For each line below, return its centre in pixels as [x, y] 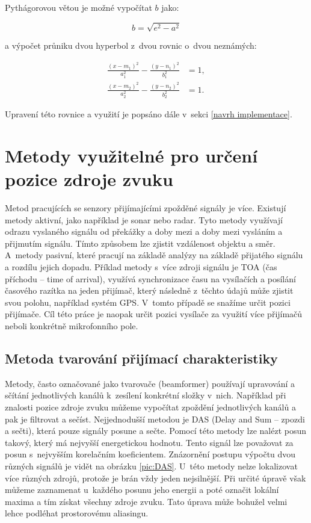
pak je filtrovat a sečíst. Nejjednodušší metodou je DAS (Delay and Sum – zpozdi [155, 419]
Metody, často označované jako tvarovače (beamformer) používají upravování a [150, 383]
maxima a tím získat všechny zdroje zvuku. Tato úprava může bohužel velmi [146, 501]
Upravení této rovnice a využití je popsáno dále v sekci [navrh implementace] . [149, 114]
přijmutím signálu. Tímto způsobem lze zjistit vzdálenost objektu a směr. [140, 243]
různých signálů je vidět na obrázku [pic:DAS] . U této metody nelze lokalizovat [151, 466]
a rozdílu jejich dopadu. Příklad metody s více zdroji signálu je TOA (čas [141, 266]
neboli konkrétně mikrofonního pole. [72, 325]
